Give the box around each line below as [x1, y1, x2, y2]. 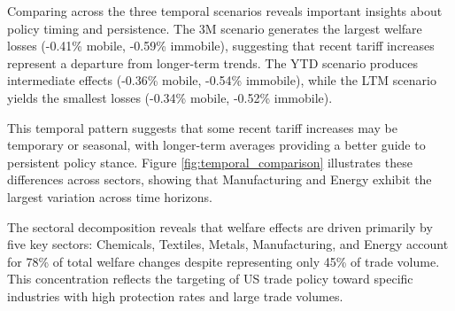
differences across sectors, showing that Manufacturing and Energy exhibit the [7, 170, 432, 189]
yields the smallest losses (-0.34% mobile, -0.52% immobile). [7, 88, 333, 106]
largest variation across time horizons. [7, 187, 212, 206]
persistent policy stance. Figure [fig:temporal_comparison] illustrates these [7, 152, 413, 171]
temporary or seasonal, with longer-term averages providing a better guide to [7, 136, 426, 154]
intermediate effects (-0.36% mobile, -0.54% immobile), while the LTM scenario [7, 71, 436, 89]
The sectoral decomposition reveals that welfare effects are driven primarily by [7, 217, 433, 236]
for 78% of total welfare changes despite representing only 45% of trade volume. [7, 252, 440, 270]
